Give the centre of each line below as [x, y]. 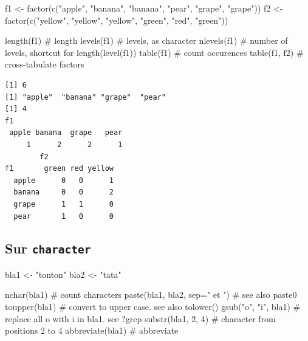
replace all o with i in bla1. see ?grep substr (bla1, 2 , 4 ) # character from [140, 318]
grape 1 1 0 [63, 204]
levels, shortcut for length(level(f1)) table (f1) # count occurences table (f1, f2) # [154, 52]
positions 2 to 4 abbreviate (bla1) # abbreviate [92, 330]
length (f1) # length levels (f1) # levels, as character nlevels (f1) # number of [146, 40]
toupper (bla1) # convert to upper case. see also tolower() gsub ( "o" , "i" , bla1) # [153, 307]
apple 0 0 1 [63, 180]
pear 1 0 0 [63, 216]
